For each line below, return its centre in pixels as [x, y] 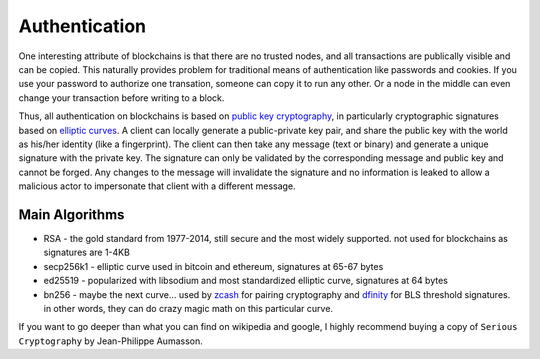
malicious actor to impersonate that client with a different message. [157, 186]
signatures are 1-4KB [86, 252]
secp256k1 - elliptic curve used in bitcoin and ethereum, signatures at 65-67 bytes [213, 266]
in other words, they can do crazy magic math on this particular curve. [188, 308]
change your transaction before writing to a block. [121, 97]
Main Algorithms [71, 214]
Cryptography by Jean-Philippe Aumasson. [111, 341]
